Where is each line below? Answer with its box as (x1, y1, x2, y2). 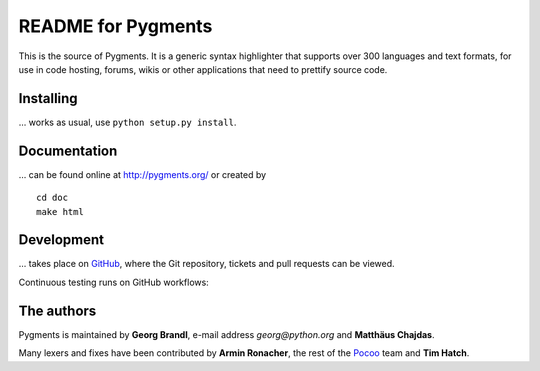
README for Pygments (18, 15, 213, 37)
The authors (18, 302, 97, 319)
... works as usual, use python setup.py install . (18, 116, 237, 128)
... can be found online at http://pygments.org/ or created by (18, 168, 267, 180)
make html (36, 206, 84, 217)
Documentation (18, 142, 118, 159)
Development (18, 231, 105, 249)
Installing (18, 90, 79, 107)
